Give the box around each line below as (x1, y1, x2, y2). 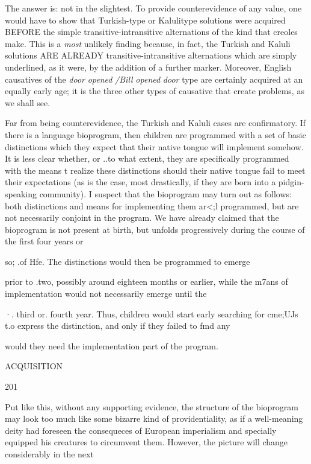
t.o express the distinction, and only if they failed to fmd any (5, 319, 230, 332)
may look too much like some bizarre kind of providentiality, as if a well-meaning (5, 412, 303, 425)
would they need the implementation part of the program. (5, 339, 218, 352)
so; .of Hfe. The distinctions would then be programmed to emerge (5, 255, 250, 267)
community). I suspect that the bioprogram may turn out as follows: (39, 187, 292, 200)
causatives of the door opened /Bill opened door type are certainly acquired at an (5, 72, 303, 85)
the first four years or (5, 235, 84, 247)
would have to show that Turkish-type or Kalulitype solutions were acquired (5, 13, 286, 26)
